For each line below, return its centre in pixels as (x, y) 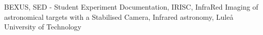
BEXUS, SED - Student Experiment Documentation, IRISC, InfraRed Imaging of (131, 7)
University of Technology (43, 27)
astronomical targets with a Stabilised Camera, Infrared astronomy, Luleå (119, 16)
